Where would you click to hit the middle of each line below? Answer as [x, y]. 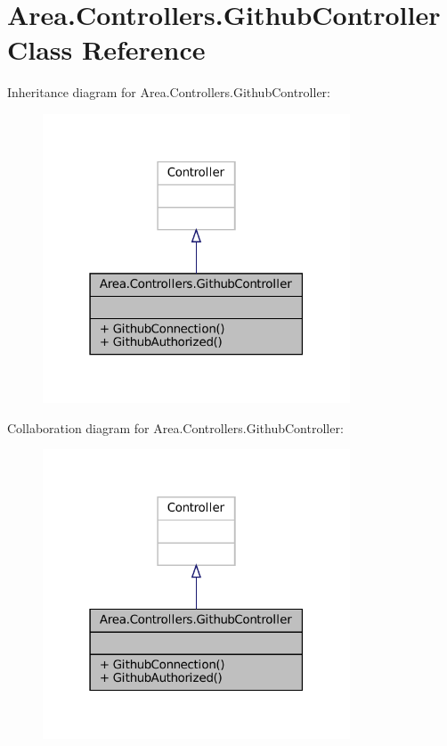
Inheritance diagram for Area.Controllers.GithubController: [169, 92]
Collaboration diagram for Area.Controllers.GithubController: [175, 427]
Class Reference [106, 49]
